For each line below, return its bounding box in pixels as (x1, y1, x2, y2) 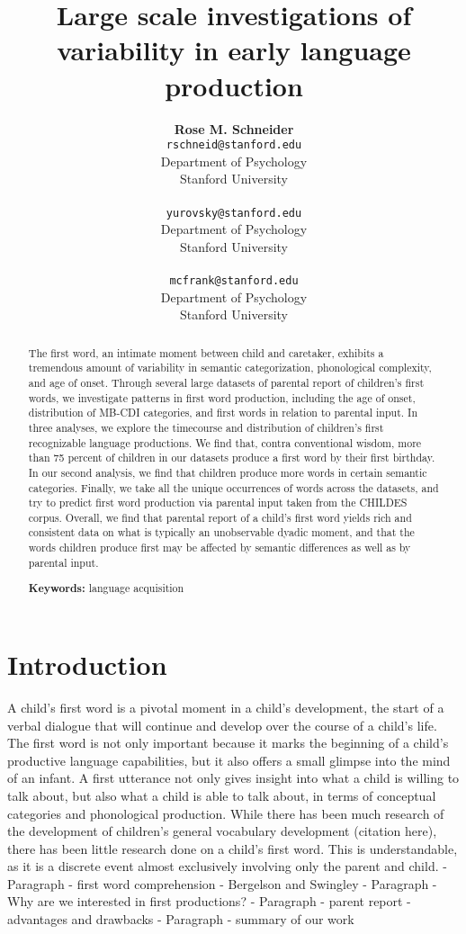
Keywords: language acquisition (28, 580, 184, 597)
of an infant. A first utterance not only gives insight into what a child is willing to (7, 768, 460, 787)
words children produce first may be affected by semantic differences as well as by (28, 540, 411, 555)
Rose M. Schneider (174, 119, 294, 138)
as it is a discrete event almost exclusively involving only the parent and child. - (7, 857, 447, 876)
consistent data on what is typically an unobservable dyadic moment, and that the (28, 525, 415, 540)
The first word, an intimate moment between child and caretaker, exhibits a (28, 345, 384, 360)
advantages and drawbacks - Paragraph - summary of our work (7, 910, 354, 929)
